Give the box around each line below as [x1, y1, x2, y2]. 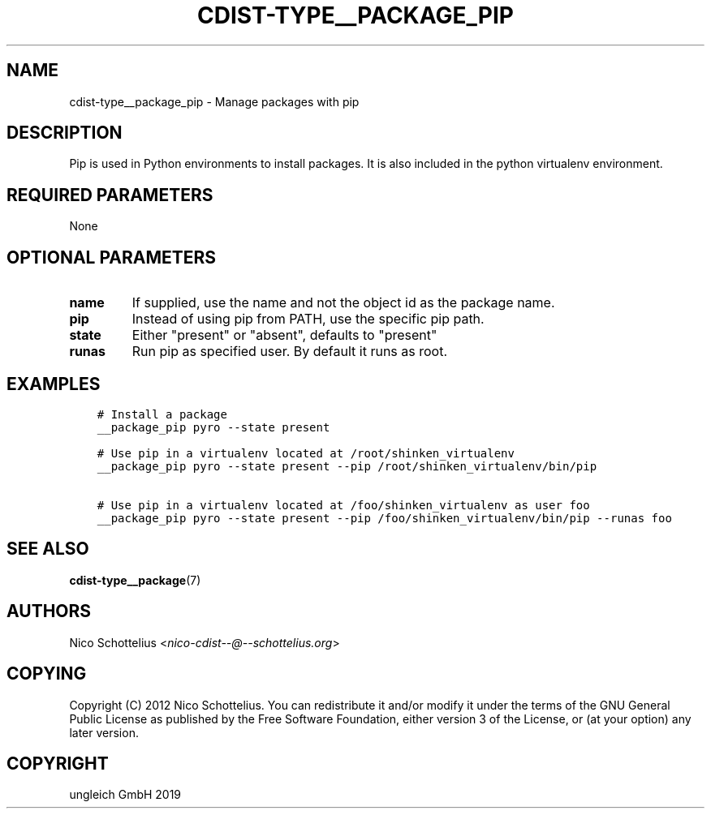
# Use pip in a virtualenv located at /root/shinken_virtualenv [97, 446, 515, 460]
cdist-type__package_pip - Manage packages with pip [69, 94, 360, 109]
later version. [69, 725, 139, 740]
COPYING [6, 663, 87, 684]
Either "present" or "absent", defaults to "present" [131, 327, 437, 344]
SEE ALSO [6, 538, 89, 560]
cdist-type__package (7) [69, 573, 201, 587]
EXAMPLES [6, 373, 101, 394]
